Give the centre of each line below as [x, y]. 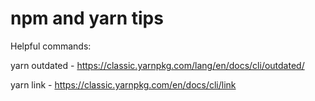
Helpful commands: [51, 46]
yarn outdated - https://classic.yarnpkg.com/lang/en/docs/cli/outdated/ [157, 65]
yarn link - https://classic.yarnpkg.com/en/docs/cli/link [123, 84]
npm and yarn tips [87, 18]
